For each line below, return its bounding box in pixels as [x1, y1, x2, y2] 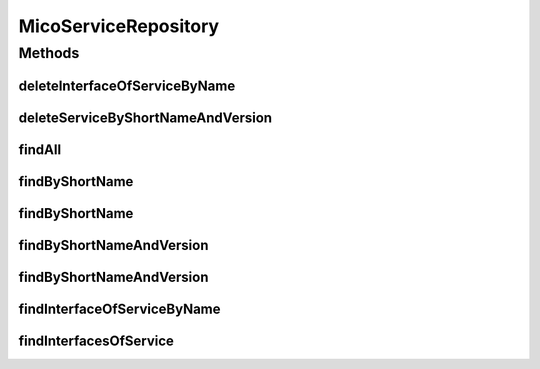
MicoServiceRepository [18, 15, 220, 37]
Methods [18, 44, 80, 62]
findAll [18, 141, 62, 158]
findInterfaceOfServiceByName [18, 300, 221, 317]
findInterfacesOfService [18, 332, 175, 349]
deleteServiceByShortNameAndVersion [18, 109, 273, 126]
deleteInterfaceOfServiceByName [18, 77, 236, 94]
